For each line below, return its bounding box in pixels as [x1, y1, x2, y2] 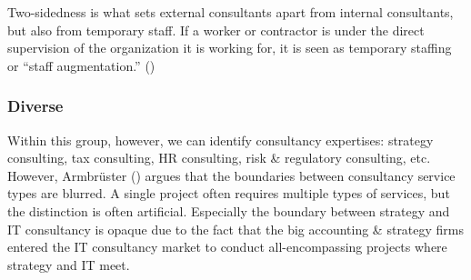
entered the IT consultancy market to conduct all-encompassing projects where [7, 237, 447, 256]
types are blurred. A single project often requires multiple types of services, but [7, 184, 450, 203]
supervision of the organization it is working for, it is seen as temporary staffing [7, 38, 452, 57]
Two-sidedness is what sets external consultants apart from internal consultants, [7, 3, 454, 21]
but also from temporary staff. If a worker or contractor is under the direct [7, 20, 425, 39]
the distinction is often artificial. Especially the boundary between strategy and [7, 201, 450, 220]
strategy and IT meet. [7, 255, 130, 274]
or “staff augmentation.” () [7, 55, 155, 75]
